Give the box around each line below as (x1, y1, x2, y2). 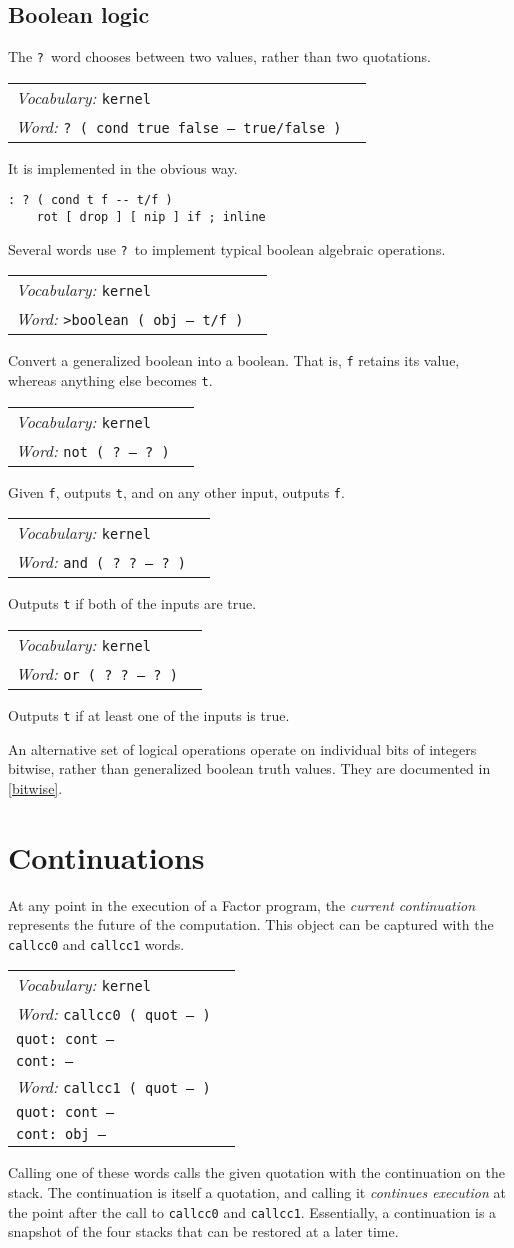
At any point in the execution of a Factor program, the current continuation (8, 894, 476, 915)
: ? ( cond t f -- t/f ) (8, 193, 173, 208)
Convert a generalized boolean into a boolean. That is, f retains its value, (8, 350, 460, 371)
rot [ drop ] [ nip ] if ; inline (36, 210, 266, 225)
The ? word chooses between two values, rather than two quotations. (8, 46, 431, 67)
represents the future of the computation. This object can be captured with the (8, 914, 494, 935)
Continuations (8, 836, 205, 877)
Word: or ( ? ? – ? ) (16, 662, 178, 686)
